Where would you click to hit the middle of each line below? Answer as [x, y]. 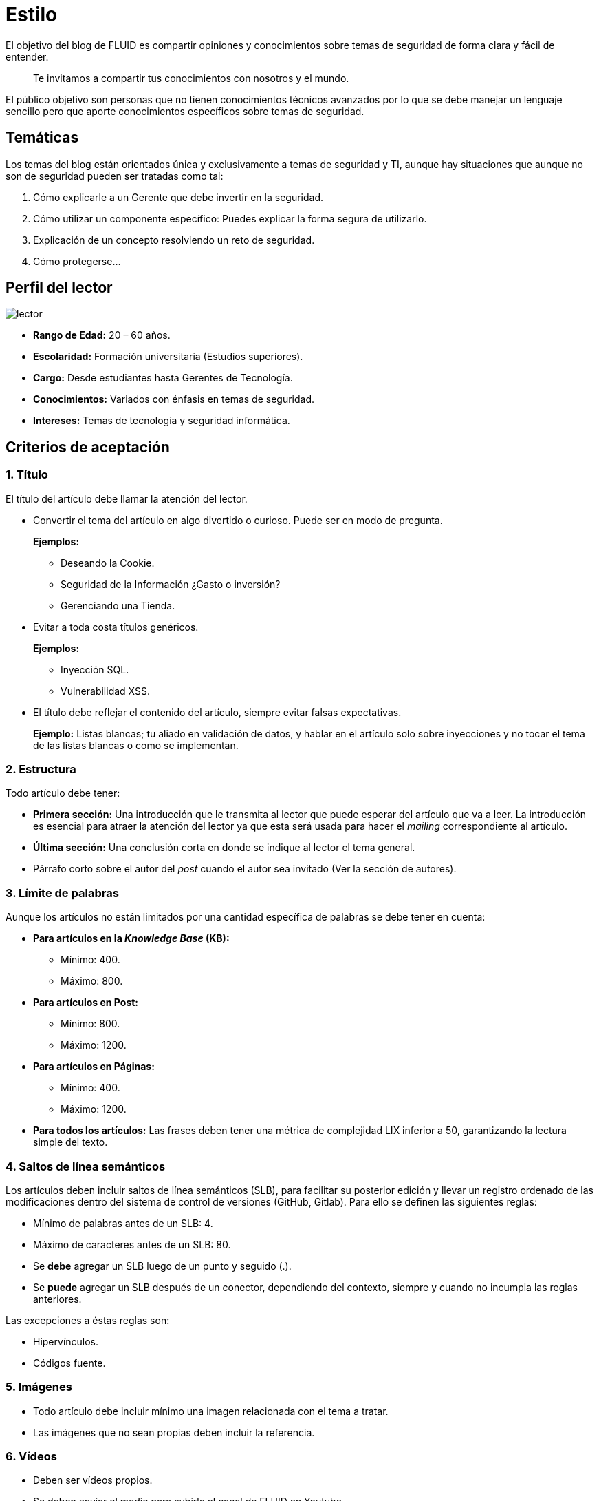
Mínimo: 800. [90, 1024]
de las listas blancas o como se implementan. [136, 745]
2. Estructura [41, 769]
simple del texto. [70, 1142]
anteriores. [57, 1299]
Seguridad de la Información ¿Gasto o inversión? [171, 584]
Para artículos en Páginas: [94, 1067]
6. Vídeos [31, 1457]
